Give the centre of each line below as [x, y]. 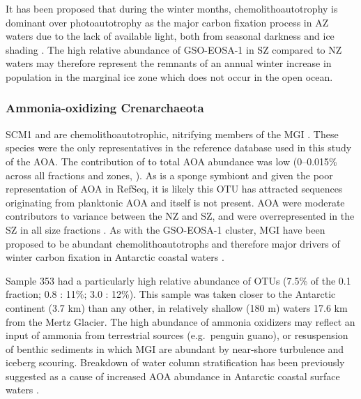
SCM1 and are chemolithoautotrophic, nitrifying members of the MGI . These [172, 134]
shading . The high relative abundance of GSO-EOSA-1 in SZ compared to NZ [174, 49]
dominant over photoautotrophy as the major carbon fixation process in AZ [167, 22]
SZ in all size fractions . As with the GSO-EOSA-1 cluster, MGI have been [166, 229]
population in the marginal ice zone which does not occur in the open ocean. [169, 76]
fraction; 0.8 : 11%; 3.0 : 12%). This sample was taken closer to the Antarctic [171, 294]
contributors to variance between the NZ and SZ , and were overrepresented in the [180, 216]
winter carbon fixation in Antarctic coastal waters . [115, 257]
